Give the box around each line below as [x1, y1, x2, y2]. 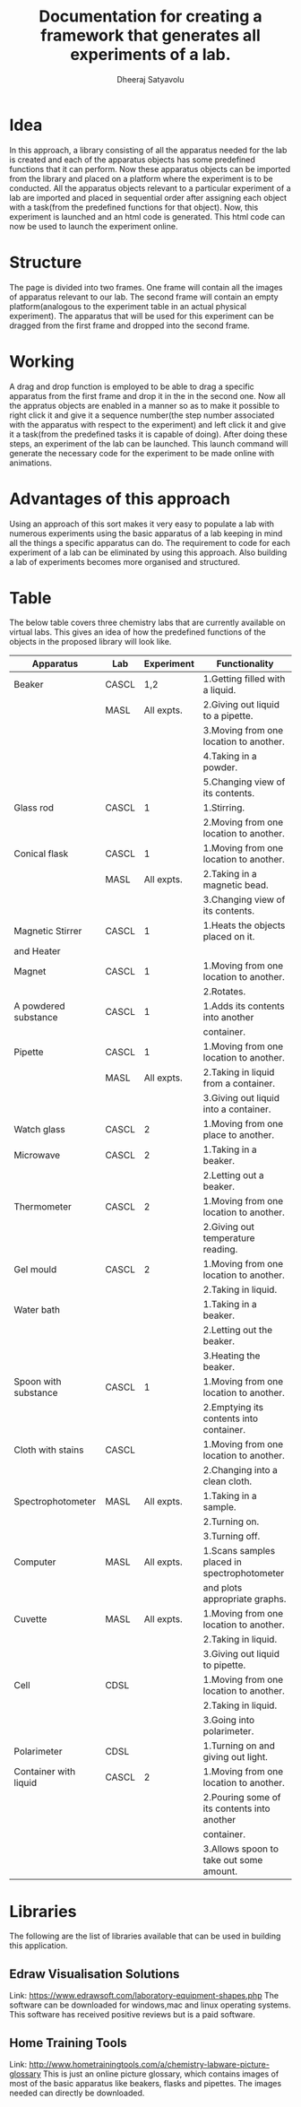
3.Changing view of [202, 894, 286, 906]
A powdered [13, 1000, 65, 1012]
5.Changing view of [202, 776, 286, 788]
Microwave [13, 1149, 61, 1162]
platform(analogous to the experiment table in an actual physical [9, 300, 247, 311]
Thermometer [13, 1201, 72, 1213]
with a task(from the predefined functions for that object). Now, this [9, 202, 259, 212]
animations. [9, 457, 52, 468]
